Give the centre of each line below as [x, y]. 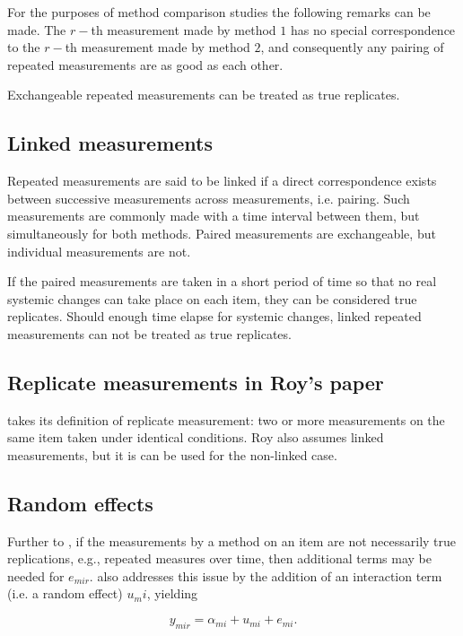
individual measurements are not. [99, 251]
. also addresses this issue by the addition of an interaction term [266, 575]
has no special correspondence [373, 29]
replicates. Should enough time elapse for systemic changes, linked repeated [214, 316]
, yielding [172, 593]
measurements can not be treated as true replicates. [149, 333]
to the [24, 47]
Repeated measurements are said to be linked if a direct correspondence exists [222, 181]
